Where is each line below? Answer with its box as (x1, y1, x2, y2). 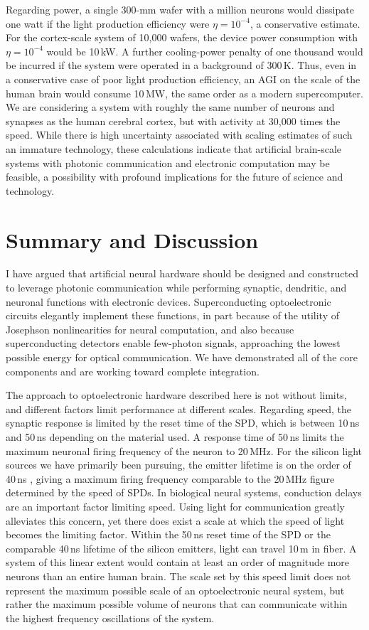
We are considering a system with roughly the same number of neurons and (6, 100, 335, 114)
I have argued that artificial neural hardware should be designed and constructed (6, 266, 358, 281)
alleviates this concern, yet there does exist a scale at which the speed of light (6, 513, 345, 528)
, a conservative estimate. (250, 16, 360, 31)
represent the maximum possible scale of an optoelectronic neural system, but (6, 582, 345, 597)
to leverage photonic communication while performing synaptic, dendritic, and (6, 280, 347, 295)
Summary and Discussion (6, 225, 259, 254)
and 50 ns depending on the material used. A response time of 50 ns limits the (6, 429, 344, 444)
